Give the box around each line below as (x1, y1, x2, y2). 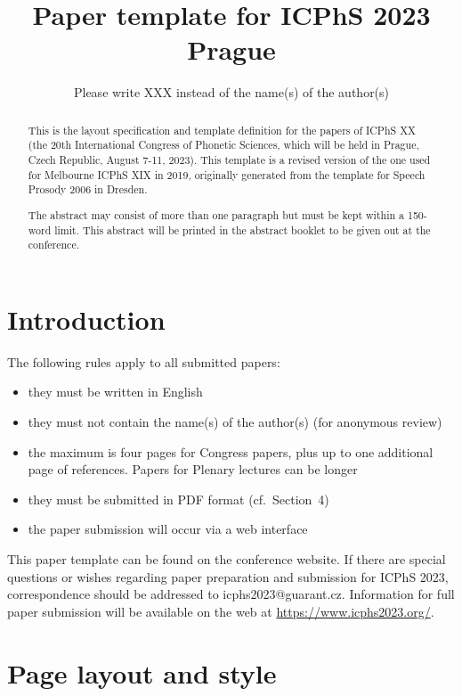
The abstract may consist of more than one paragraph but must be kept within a (28, 207, 404, 222)
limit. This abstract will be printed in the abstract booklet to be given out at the (54, 222, 431, 237)
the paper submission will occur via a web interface (28, 520, 308, 538)
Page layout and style (7, 654, 277, 691)
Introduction (7, 300, 166, 337)
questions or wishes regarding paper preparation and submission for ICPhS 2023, (7, 567, 449, 585)
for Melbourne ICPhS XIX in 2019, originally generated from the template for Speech (28, 167, 426, 182)
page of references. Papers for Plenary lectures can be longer (28, 460, 358, 479)
